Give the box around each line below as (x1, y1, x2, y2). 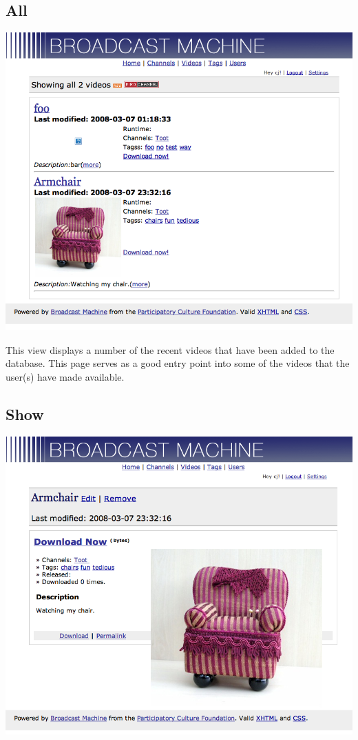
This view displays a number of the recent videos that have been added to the (6, 342, 335, 357)
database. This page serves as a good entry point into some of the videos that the (6, 356, 350, 370)
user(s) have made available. (6, 370, 125, 384)
